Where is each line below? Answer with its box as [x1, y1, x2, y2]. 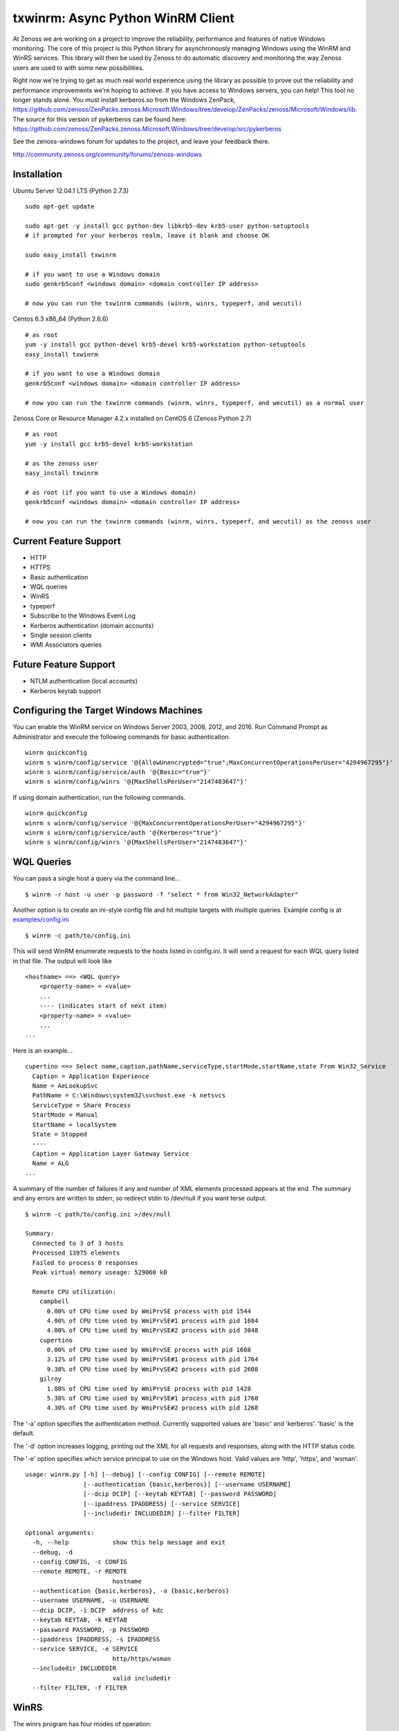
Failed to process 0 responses [32, 1259, 138, 1266]
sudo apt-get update [25, 203, 95, 210]
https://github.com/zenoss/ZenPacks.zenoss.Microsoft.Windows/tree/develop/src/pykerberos [12, 125, 281, 133]
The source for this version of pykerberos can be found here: [12, 115, 187, 123]
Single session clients [30, 631, 93, 639]
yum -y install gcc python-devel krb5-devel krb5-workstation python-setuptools [25, 341, 306, 349]
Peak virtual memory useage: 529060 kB [32, 1268, 167, 1276]
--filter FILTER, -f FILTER [32, 1683, 128, 1692]
